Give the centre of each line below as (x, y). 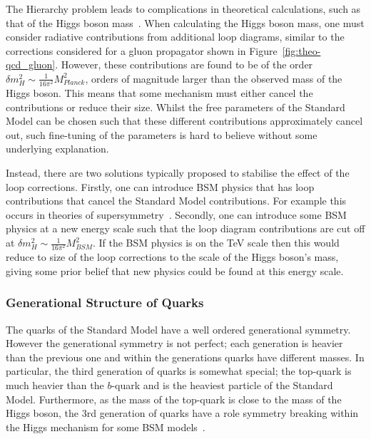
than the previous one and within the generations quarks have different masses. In (185, 357)
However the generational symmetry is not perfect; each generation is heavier (174, 343)
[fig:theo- (301, 50)
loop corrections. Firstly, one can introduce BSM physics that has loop (160, 186)
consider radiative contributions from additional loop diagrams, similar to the (175, 37)
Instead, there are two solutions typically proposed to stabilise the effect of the (178, 173)
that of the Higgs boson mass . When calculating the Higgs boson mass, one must (185, 22)
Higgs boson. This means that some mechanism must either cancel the (159, 93)
